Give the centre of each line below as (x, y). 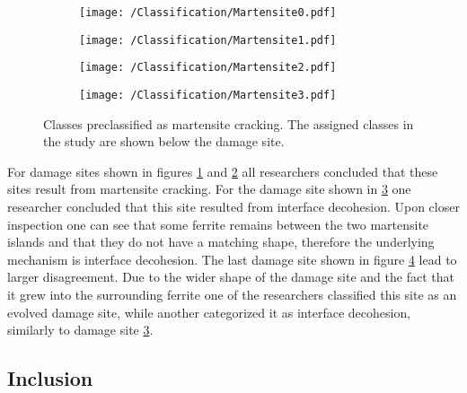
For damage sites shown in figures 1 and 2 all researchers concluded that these (223, 171)
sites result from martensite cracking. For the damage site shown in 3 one (209, 189)
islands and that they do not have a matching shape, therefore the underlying (221, 242)
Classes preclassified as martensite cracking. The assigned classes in (229, 123)
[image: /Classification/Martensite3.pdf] (208, 95)
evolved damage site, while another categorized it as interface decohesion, (209, 312)
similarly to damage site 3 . (80, 330)
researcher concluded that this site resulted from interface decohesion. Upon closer (233, 206)
